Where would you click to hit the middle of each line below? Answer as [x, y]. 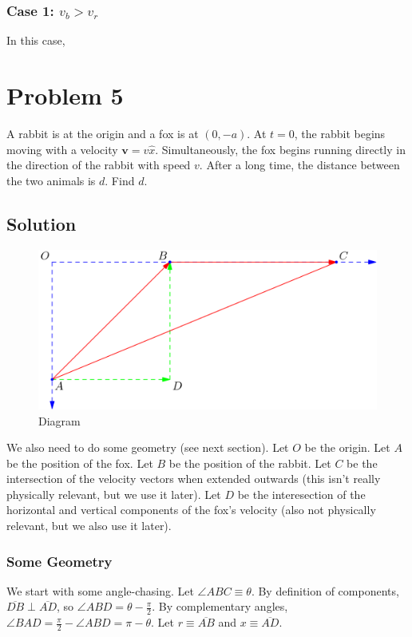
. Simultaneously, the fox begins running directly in [280, 149]
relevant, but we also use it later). [89, 526]
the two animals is [51, 180]
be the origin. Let [347, 447]
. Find [120, 180]
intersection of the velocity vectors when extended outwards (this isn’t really [194, 479]
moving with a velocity [62, 149]
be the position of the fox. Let [80, 463]
